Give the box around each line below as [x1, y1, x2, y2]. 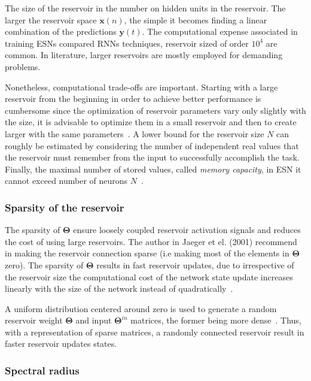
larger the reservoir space [5, 13, 97, 26]
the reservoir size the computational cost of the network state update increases [5, 270, 293, 283]
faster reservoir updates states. [5, 337, 117, 350]
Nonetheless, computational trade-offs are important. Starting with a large [5, 80, 278, 93]
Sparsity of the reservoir [5, 199, 124, 214]
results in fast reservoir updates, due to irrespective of [96, 258, 294, 271]
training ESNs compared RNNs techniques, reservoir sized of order [5, 37, 249, 49]
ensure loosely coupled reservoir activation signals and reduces [73, 223, 301, 236]
